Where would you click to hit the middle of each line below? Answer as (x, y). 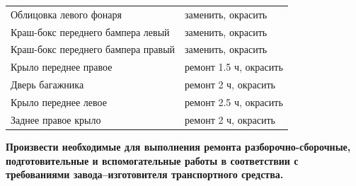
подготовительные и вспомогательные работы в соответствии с (152, 160)
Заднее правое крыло (56, 119)
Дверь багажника (47, 85)
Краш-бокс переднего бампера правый (93, 49)
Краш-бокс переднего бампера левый (90, 31)
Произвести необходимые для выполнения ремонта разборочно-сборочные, (178, 146)
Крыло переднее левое (59, 101)
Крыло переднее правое (62, 67)
